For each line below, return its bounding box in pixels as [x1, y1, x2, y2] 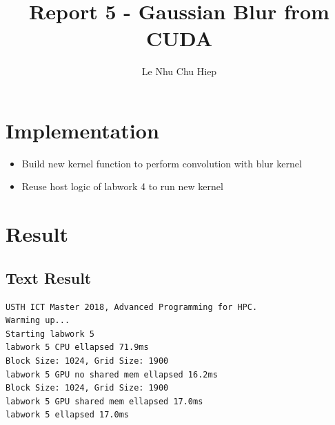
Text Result [6, 267, 92, 288]
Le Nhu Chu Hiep [141, 64, 217, 79]
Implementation [6, 116, 159, 144]
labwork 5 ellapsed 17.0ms [6, 410, 129, 420]
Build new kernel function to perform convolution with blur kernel [21, 156, 302, 170]
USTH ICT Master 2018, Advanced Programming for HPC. [6, 302, 258, 312]
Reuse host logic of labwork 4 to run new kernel [21, 179, 223, 194]
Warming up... [6, 315, 70, 326]
